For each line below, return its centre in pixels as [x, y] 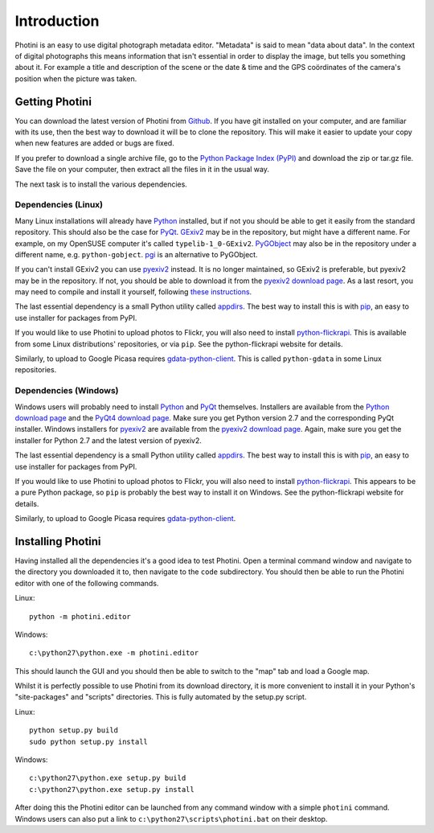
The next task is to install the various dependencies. [101, 184]
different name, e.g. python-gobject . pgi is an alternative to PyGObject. [136, 254]
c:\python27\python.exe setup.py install [112, 789]
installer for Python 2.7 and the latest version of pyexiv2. [108, 440]
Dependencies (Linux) [59, 205]
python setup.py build [74, 730]
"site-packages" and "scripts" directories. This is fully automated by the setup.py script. [161, 697]
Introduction [57, 21]
